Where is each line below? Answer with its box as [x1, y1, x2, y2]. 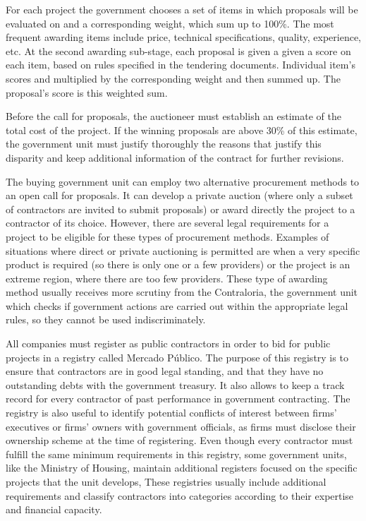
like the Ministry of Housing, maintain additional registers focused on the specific [6, 460, 358, 475]
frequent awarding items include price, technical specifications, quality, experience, [6, 30, 362, 44]
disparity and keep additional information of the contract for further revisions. [6, 150, 344, 164]
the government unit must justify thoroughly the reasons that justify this [6, 136, 322, 151]
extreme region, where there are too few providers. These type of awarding [6, 270, 328, 285]
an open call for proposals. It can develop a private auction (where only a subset [6, 188, 353, 203]
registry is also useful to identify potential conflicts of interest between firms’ [6, 405, 337, 420]
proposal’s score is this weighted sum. [6, 85, 168, 100]
